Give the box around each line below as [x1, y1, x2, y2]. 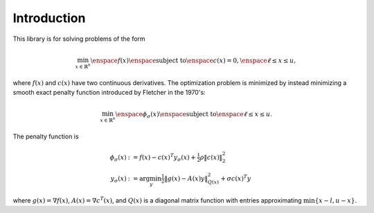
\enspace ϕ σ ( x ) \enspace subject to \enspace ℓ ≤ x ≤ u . [115, 111, 273, 120]
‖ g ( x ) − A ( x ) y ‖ [163, 174, 208, 183]
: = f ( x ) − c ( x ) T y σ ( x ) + [127, 152, 197, 163]
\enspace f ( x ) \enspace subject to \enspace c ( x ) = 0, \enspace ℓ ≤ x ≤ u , [90, 56, 296, 64]
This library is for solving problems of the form [12, 35, 145, 43]
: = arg [127, 174, 150, 183]
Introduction [12, 10, 86, 26]
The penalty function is [12, 132, 79, 140]
